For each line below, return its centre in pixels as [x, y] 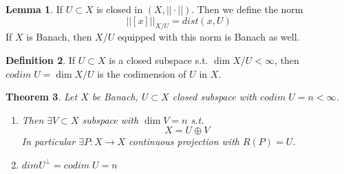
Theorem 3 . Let [42, 97]
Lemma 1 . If [34, 9]
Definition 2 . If [41, 59]
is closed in [120, 9]
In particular [49, 141]
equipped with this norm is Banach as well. [208, 37]
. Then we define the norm [247, 9]
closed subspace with [215, 97]
